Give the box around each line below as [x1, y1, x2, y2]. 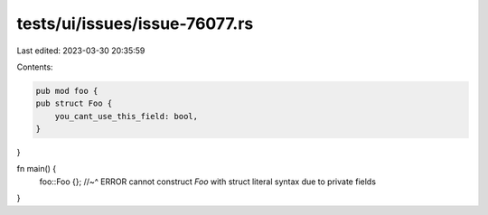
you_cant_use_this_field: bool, [54, 111, 199, 121]
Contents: [16, 61, 53, 72]
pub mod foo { [35, 86, 99, 96]
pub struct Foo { [35, 98, 113, 108]
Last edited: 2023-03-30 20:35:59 [16, 45, 145, 56]
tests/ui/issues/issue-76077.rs [16, 14, 254, 33]
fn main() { [16, 164, 57, 174]
